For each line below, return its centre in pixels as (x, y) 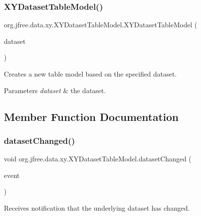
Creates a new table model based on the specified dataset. (90, 74)
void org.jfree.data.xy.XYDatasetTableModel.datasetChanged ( (98, 159)
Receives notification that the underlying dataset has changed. (97, 207)
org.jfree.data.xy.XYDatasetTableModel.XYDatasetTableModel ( (100, 25)
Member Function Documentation (91, 116)
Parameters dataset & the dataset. (55, 90)
